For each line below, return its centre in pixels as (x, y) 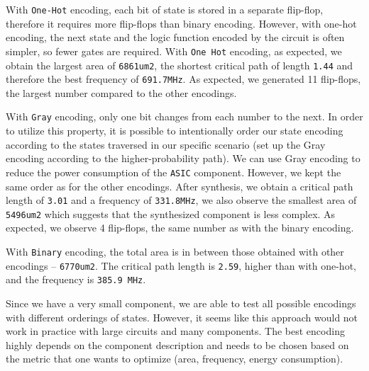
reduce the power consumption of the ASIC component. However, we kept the (174, 172)
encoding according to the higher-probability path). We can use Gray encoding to (183, 158)
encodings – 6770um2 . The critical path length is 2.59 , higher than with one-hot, (181, 265)
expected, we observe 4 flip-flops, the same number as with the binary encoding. (180, 228)
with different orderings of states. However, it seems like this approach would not (182, 317)
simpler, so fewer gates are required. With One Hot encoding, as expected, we (174, 51)
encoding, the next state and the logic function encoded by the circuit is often (175, 37)
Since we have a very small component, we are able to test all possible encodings (181, 303)
